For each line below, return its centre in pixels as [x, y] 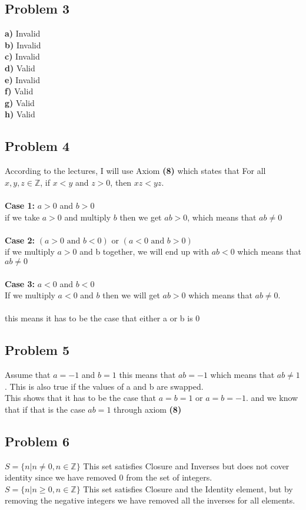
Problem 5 [37, 350]
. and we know [272, 398]
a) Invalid [23, 33]
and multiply [88, 217]
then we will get [131, 295]
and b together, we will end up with [144, 251]
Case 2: [20, 240]
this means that [147, 375]
